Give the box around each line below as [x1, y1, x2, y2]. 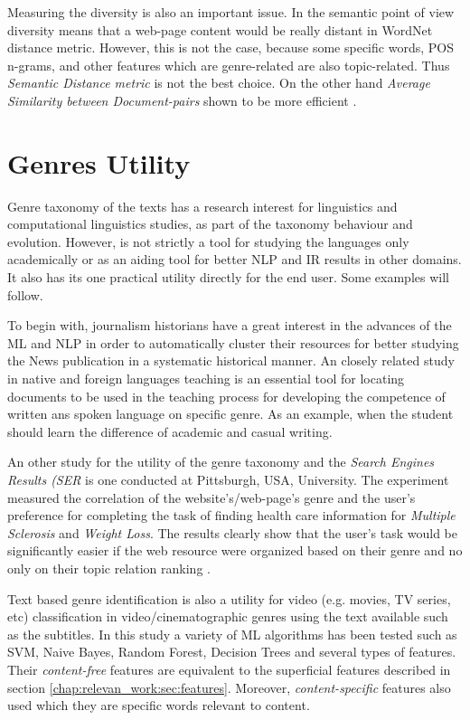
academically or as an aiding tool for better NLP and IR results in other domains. [7, 250, 462, 269]
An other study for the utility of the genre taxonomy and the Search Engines [7, 452, 435, 471]
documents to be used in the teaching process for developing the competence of [7, 386, 446, 405]
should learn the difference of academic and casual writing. [7, 422, 333, 441]
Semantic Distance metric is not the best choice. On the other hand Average [7, 73, 430, 92]
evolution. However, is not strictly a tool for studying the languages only [7, 232, 409, 251]
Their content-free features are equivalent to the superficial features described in [7, 659, 451, 678]
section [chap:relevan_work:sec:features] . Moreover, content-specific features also [7, 677, 451, 696]
